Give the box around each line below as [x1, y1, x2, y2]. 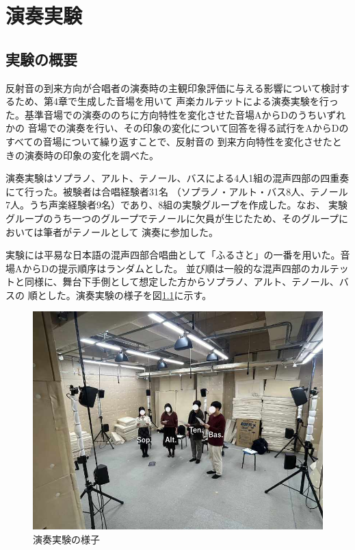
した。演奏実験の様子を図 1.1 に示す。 [47, 287, 212, 302]
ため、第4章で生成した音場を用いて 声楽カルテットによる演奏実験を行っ [14, 94, 339, 108]
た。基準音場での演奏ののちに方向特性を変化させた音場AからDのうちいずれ [5, 107, 346, 121]
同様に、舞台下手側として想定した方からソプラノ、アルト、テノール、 [24, 274, 339, 289]
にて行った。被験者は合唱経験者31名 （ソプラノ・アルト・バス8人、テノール [5, 184, 348, 198]
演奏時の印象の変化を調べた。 [24, 147, 159, 162]
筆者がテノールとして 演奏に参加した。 [43, 224, 219, 239]
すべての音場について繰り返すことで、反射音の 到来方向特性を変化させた [5, 134, 332, 148]
